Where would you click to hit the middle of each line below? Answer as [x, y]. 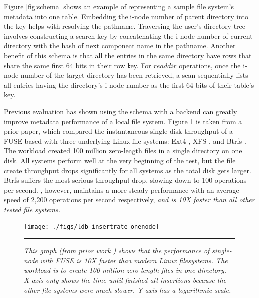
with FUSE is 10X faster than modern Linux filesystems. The [134, 260]
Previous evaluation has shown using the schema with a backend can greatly [121, 111]
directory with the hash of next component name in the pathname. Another [120, 46]
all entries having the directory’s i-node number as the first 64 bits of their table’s [129, 85]
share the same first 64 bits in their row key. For [78, 65]
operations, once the [210, 65]
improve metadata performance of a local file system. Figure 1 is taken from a [123, 121]
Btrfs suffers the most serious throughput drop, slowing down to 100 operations [125, 180]
